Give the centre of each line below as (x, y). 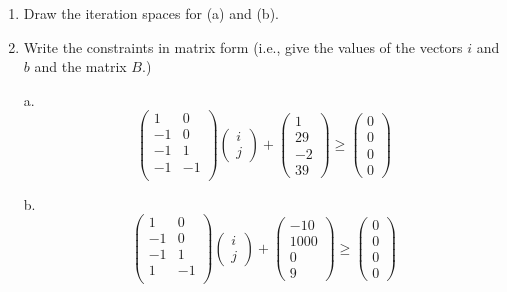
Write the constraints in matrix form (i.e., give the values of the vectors (243, 46)
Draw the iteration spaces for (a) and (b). (151, 13)
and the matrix (80, 66)
